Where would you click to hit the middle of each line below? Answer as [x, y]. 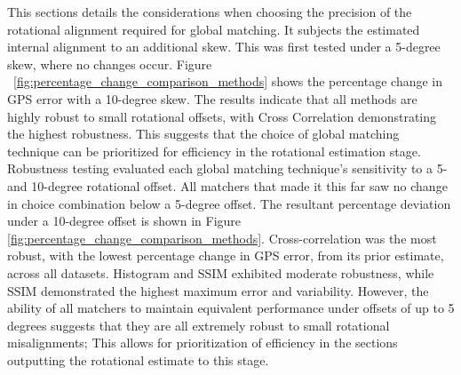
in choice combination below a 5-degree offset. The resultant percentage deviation [229, 203]
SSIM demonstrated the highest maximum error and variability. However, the [218, 290]
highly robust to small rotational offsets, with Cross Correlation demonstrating [222, 116]
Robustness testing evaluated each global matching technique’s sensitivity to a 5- [227, 168]
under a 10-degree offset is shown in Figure [124, 221]
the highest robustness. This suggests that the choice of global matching [203, 134]
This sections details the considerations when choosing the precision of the [210, 12]
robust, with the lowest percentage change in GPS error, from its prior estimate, [226, 255]
